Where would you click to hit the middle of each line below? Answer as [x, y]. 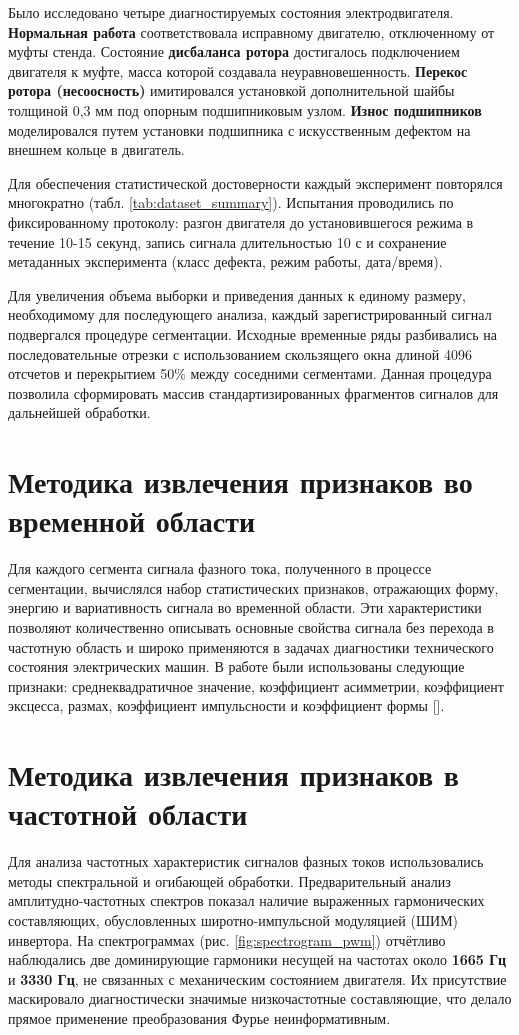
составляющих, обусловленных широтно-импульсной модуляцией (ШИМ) [233, 920]
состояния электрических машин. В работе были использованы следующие [236, 666]
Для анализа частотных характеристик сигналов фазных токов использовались [246, 861]
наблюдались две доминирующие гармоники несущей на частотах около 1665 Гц [257, 959]
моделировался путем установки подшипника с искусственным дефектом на [239, 129]
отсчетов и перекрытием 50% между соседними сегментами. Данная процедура [250, 373]
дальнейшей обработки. [79, 412]
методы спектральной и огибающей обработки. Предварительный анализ [229, 880]
